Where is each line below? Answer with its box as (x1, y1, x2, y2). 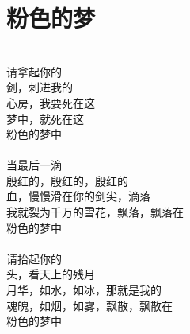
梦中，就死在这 (6, 110, 84, 126)
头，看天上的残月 (6, 266, 95, 282)
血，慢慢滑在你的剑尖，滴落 (6, 188, 150, 204)
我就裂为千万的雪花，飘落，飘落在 (6, 204, 184, 220)
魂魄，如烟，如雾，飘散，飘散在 (6, 297, 173, 313)
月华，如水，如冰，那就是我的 (6, 282, 161, 298)
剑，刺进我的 (6, 79, 73, 95)
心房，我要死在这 (6, 94, 95, 111)
